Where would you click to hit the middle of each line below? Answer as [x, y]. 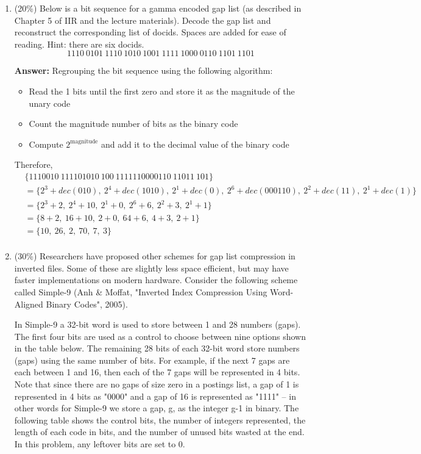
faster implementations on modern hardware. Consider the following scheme [156, 280]
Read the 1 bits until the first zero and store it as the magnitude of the [162, 91]
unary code [50, 103]
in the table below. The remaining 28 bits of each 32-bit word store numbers [157, 348]
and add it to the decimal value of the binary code [195, 144]
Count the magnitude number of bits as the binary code [133, 124]
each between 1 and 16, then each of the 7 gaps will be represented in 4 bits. [157, 372]
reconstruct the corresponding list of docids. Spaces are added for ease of [150, 32]
